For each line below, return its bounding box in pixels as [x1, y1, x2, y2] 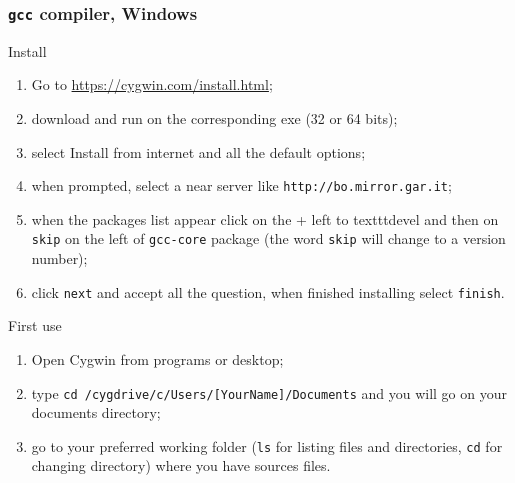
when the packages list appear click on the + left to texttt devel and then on [31, 208, 499, 229]
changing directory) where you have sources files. [31, 455, 331, 476]
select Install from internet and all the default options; [31, 141, 366, 162]
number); [31, 248, 88, 269]
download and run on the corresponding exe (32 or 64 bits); [31, 107, 398, 128]
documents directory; [31, 402, 161, 423]
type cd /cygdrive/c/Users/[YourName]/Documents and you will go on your [31, 382, 507, 403]
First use [8, 315, 62, 336]
